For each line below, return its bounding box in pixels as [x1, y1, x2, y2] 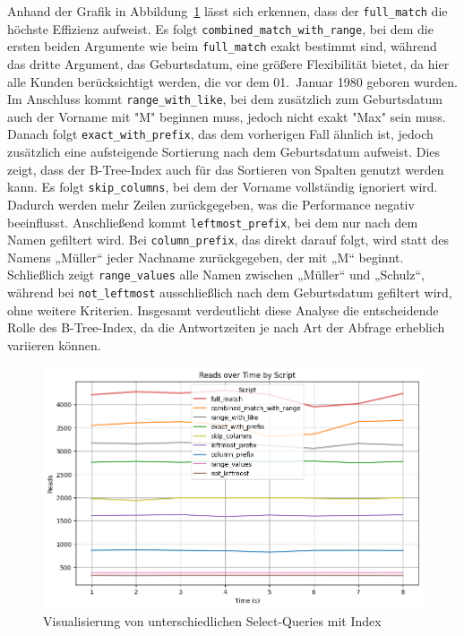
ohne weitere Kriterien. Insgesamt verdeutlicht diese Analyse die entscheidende [7, 300, 439, 319]
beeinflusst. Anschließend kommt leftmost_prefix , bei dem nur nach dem [7, 212, 418, 231]
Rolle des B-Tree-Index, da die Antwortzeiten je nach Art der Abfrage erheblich [7, 318, 445, 337]
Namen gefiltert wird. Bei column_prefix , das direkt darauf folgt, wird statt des [7, 230, 450, 249]
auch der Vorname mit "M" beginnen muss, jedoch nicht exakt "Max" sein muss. [7, 107, 446, 125]
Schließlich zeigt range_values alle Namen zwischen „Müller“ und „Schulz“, [7, 265, 425, 284]
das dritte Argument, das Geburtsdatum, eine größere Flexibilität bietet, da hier [7, 54, 450, 73]
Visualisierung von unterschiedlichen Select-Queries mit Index [43, 612, 382, 631]
